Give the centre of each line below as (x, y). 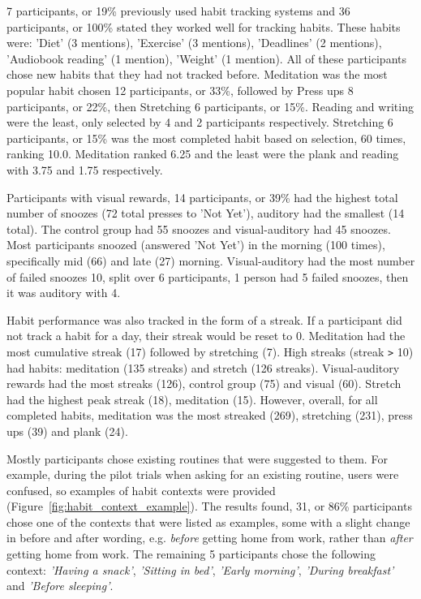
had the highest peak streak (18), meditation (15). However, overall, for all (192, 399)
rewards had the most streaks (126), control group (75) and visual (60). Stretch (204, 384)
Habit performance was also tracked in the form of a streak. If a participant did (204, 319)
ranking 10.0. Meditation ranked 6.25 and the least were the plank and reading (203, 154)
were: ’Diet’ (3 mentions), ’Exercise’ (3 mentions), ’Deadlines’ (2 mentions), (194, 43)
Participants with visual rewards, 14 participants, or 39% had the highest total (202, 197)
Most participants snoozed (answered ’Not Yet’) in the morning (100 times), (196, 245)
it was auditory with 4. (64, 293)
